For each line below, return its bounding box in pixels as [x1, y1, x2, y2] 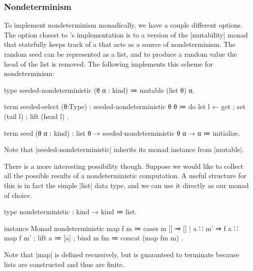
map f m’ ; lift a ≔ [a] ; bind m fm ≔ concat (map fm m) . [4, 232, 183, 243]
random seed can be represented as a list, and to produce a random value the [4, 49, 237, 59]
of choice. [4, 190, 32, 200]
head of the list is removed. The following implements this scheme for [4, 58, 213, 69]
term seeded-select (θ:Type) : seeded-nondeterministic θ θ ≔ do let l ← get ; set [4, 101, 246, 112]
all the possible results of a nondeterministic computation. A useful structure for [4, 170, 247, 181]
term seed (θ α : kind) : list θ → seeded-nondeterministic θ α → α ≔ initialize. [4, 127, 240, 138]
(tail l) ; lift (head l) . [4, 111, 69, 121]
